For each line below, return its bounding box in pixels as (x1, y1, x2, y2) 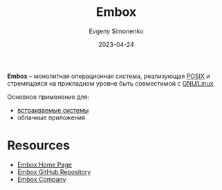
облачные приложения (17, 113, 85, 122)
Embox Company (17, 175, 67, 183)
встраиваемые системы (17, 106, 89, 114)
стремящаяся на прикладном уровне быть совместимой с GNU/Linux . (7, 79, 216, 87)
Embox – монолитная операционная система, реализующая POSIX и (7, 72, 210, 80)
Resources (7, 137, 71, 153)
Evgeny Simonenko (89, 27, 144, 35)
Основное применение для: (7, 93, 90, 101)
